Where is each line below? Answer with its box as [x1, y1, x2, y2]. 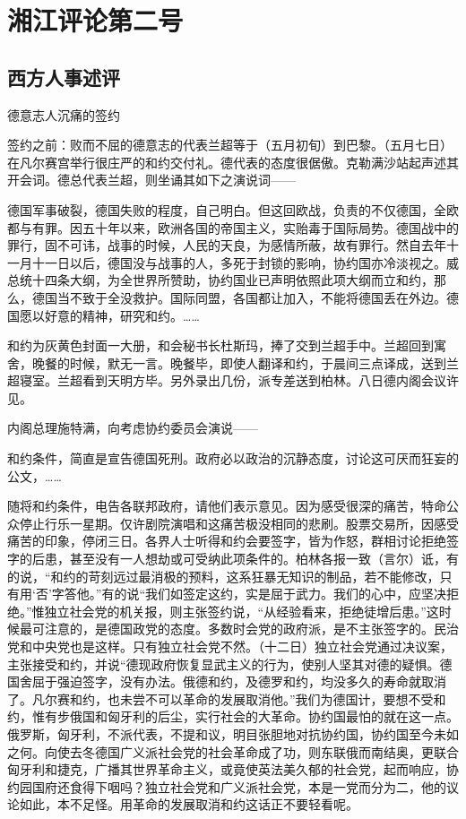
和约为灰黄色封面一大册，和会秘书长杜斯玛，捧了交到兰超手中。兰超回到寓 [7, 336, 446, 355]
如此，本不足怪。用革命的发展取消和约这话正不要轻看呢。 [19, 795, 358, 814]
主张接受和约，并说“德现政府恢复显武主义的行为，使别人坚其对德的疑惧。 [7, 654, 440, 673]
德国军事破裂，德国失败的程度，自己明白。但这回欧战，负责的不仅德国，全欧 [7, 200, 459, 219]
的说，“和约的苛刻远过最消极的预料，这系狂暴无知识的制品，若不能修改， [7, 566, 440, 585]
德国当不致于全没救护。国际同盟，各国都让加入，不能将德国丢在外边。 [31, 288, 446, 306]
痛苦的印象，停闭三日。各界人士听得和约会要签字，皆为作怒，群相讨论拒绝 [7, 531, 446, 550]
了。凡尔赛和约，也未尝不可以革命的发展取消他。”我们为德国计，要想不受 [7, 689, 434, 708]
